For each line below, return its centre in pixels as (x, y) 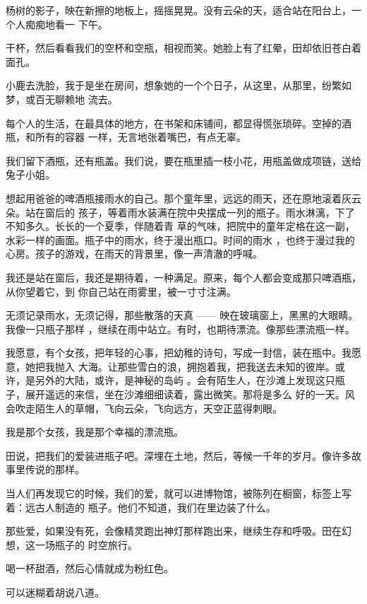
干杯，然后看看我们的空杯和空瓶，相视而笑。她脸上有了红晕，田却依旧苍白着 (183, 48)
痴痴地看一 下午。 (66, 24)
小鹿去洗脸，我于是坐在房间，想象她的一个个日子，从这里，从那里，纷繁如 (179, 85)
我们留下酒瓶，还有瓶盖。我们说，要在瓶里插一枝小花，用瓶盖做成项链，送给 (183, 160)
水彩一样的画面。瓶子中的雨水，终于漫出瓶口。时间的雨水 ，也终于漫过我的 (180, 239)
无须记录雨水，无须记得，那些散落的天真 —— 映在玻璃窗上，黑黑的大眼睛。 (182, 315)
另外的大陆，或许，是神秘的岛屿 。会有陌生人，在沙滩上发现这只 (185, 380)
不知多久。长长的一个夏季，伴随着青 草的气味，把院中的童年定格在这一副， (180, 226)
